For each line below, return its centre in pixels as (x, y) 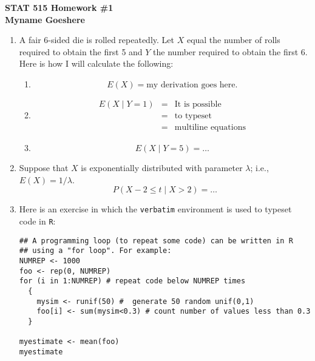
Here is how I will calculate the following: (96, 63)
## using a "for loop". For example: (95, 251)
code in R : (37, 221)
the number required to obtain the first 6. (230, 51)
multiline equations (210, 128)
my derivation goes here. (192, 85)
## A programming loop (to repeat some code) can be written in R (156, 241)
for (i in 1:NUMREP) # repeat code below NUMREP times (132, 281)
